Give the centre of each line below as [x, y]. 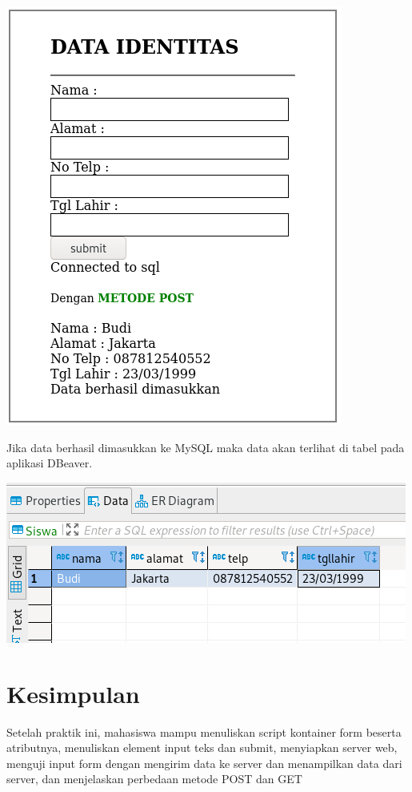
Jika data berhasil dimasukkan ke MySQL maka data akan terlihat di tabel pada [206, 447]
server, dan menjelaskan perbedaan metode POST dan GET [154, 779]
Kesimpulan [73, 693]
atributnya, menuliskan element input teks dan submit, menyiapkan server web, [202, 748]
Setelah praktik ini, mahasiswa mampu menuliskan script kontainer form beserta [204, 731]
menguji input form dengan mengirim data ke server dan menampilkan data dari [204, 763]
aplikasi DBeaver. [50, 463]
